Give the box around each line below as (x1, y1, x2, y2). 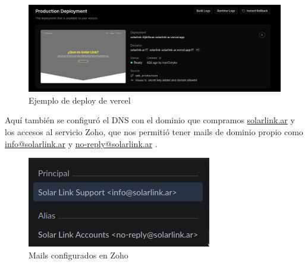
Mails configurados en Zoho (29, 248, 128, 261)
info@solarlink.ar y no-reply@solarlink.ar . (5, 137, 158, 149)
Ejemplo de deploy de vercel (29, 93, 131, 106)
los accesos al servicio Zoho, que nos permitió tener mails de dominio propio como (5, 125, 303, 138)
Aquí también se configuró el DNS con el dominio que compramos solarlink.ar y (5, 114, 295, 126)
